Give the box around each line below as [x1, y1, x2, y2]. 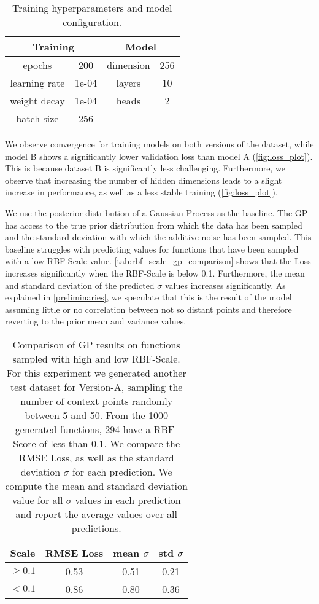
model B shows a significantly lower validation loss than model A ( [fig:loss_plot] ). [5, 149, 313, 162]
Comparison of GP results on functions [12, 337, 180, 351]
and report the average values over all [15, 506, 177, 521]
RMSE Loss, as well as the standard [18, 450, 174, 465]
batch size [16, 111, 59, 125]
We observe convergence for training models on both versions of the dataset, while [5, 138, 314, 150]
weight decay [10, 93, 65, 108]
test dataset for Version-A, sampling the [10, 379, 183, 394]
